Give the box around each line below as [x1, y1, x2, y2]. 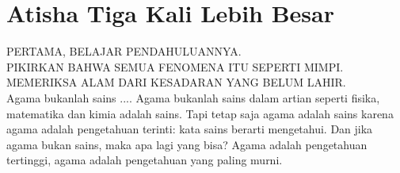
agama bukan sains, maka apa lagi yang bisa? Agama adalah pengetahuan [6, 136, 368, 152]
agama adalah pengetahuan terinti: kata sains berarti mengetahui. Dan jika [6, 121, 373, 137]
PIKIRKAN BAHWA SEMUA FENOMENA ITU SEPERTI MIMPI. [6, 58, 344, 75]
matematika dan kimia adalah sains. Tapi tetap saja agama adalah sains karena [6, 105, 394, 121]
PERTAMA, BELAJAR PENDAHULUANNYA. [6, 43, 242, 60]
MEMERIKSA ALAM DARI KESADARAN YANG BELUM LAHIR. [6, 74, 346, 90]
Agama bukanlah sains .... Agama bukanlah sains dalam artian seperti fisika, [6, 89, 380, 106]
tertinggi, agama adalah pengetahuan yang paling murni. [6, 152, 283, 168]
